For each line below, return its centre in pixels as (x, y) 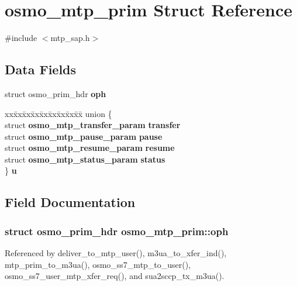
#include (21, 38)
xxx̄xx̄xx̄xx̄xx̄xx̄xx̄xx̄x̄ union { (58, 113)
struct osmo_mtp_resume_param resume (90, 148)
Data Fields (41, 69)
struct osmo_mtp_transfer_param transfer (93, 125)
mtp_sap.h (70, 38)
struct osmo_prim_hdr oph (56, 93)
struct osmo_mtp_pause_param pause (84, 136)
